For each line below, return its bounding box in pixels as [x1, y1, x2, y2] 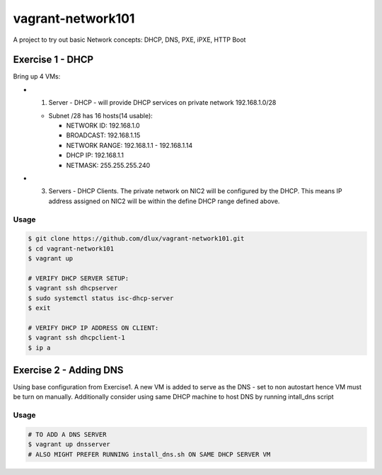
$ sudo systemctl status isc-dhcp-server [28, 294, 174, 302]
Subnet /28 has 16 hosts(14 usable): [48, 111, 154, 120]
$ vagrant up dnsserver [28, 440, 111, 449]
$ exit [28, 304, 51, 312]
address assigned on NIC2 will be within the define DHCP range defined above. [48, 197, 280, 205]
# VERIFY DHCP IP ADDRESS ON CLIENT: [28, 324, 159, 332]
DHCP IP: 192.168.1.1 [66, 151, 124, 159]
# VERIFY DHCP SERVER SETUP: [28, 274, 129, 282]
